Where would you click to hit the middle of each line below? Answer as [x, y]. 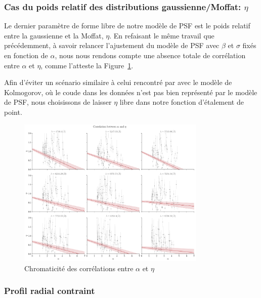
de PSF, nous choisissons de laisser [58, 102]
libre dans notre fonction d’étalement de [182, 102]
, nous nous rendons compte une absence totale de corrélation [150, 55]
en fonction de [26, 55]
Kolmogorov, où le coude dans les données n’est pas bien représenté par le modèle [131, 92]
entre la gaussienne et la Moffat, [54, 35]
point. [13, 112]
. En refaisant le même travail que [162, 35]
